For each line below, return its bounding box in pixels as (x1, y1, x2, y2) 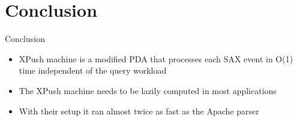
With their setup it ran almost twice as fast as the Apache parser (19, 104, 259, 117)
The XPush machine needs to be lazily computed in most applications (19, 84, 277, 96)
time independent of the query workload (19, 64, 167, 77)
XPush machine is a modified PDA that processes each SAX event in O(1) (19, 52, 293, 65)
